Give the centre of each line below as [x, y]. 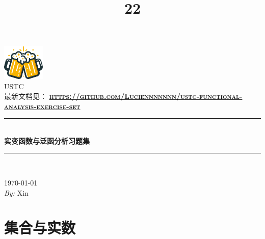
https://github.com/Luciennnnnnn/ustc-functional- [146, 96]
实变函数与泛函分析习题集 [47, 140]
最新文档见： [25, 96]
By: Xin [16, 192]
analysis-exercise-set [42, 106]
